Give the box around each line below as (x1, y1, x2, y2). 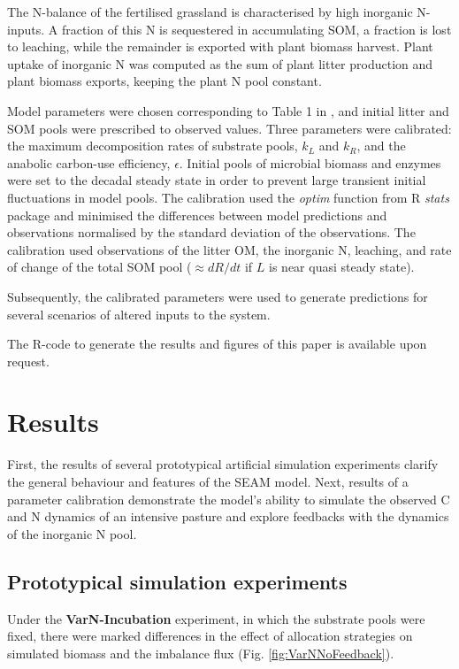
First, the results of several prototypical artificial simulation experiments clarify (7, 455, 439, 473)
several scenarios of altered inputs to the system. (7, 304, 271, 323)
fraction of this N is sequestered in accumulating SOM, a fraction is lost (61, 19, 452, 38)
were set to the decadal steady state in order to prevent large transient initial (7, 171, 426, 189)
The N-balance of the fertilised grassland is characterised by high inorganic (7, 3, 413, 20)
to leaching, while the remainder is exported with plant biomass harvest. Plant (7, 37, 433, 56)
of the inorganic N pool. (7, 524, 137, 542)
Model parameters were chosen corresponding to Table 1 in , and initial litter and (7, 101, 449, 119)
